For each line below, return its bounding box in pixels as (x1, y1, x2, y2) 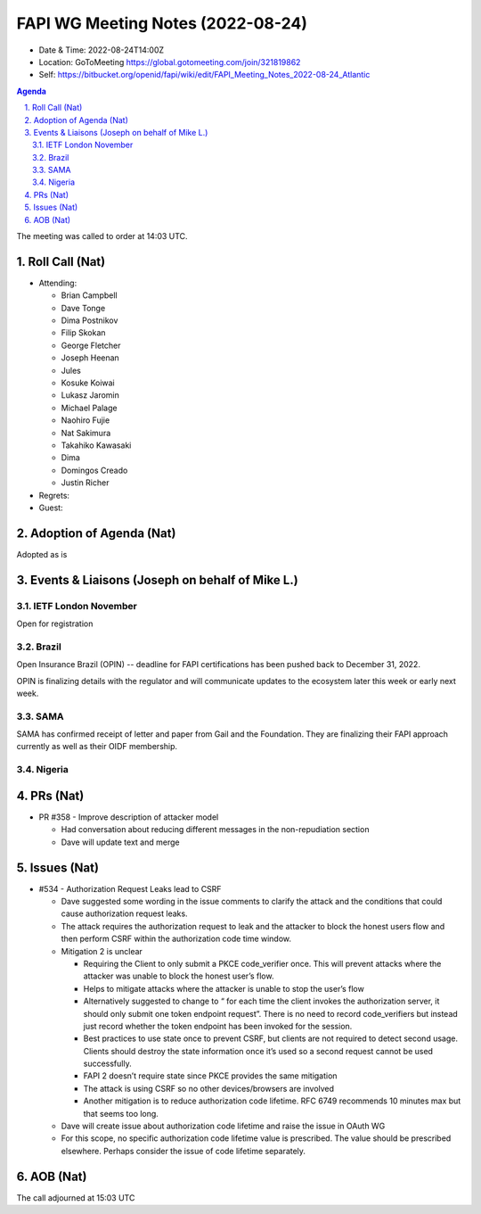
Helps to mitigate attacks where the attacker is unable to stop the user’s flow (83, 983, 364, 994)
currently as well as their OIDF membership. (16, 741, 178, 752)
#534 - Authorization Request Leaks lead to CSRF (38, 883, 222, 894)
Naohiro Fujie (61, 415, 110, 425)
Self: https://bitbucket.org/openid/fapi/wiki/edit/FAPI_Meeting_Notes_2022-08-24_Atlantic (38, 70, 371, 80)
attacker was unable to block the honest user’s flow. (83, 970, 274, 981)
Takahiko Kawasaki (61, 440, 132, 450)
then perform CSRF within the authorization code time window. (61, 933, 292, 945)
